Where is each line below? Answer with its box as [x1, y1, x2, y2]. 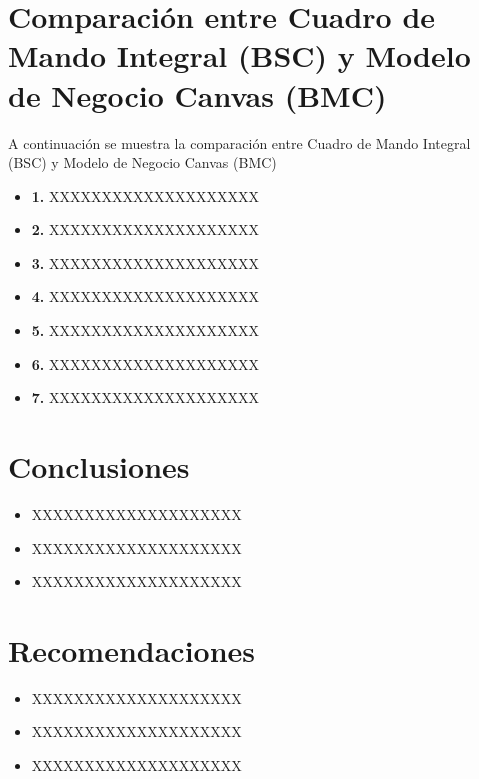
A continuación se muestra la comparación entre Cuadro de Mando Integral [8, 132, 471, 153]
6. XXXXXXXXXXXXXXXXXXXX [31, 353, 259, 374]
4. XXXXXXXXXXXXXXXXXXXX [31, 286, 259, 307]
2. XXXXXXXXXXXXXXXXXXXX [31, 219, 259, 240]
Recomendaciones [8, 629, 256, 670]
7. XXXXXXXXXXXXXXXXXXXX [31, 387, 259, 408]
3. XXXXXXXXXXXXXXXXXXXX [31, 252, 259, 273]
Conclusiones [8, 446, 190, 487]
